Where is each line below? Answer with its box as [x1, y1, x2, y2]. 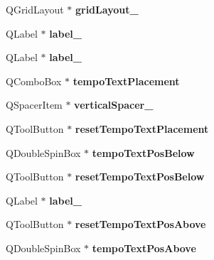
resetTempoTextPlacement [75, 121, 209, 136]
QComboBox [6, 73, 62, 88]
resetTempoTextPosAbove [75, 217, 206, 232]
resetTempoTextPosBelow [75, 169, 205, 184]
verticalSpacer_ [74, 97, 154, 112]
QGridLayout [6, 2, 64, 16]
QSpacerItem [6, 97, 63, 112]
